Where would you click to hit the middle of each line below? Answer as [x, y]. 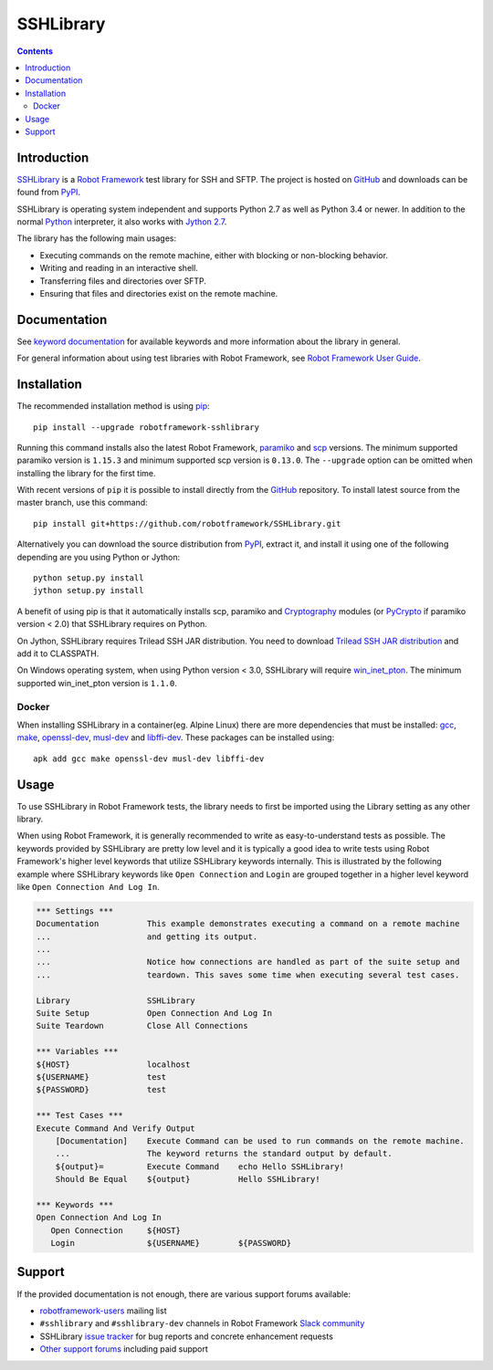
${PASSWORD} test [101, 1090]
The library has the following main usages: [97, 238]
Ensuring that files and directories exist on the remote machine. [159, 293]
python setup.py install [89, 578]
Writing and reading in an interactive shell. [119, 268]
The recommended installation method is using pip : [113, 406]
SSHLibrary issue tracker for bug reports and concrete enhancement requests [186, 1336]
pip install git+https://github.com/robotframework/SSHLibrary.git [187, 523]
